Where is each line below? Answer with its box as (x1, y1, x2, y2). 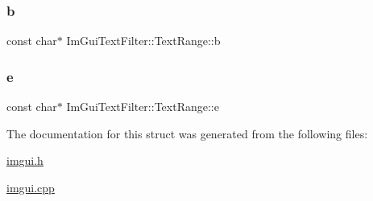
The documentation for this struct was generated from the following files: (6, 125, 368, 142)
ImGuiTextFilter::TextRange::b (66, 32, 221, 49)
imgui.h (6, 152, 44, 169)
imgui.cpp (6, 178, 55, 195)
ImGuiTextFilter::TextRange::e (66, 98, 219, 115)
